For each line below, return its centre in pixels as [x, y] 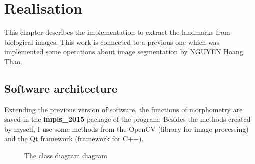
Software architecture [61, 88]
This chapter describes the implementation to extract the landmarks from [117, 32]
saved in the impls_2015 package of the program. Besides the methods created [127, 119]
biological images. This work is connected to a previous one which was [112, 42]
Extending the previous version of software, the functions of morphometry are [123, 109]
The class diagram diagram [66, 156]
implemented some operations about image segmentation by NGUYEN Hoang [124, 52]
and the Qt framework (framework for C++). [74, 139]
